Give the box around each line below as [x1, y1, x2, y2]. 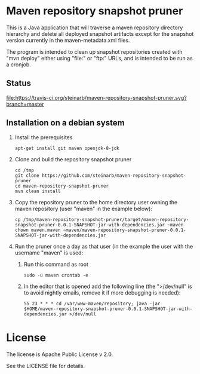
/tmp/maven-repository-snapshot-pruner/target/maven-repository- [23, 216, 189, 222]
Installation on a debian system [6, 118, 125, 128]
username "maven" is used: [14, 249, 84, 256]
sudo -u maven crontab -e [23, 272, 88, 278]
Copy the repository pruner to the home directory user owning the [14, 198, 178, 206]
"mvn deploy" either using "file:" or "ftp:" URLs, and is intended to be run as [6, 54, 193, 62]
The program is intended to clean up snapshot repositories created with [6, 48, 183, 55]
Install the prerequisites [14, 133, 73, 141]
